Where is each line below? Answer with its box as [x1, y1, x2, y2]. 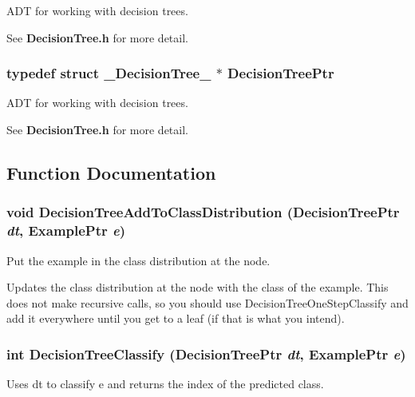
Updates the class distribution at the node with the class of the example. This [6, 279, 389, 296]
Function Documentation [6, 160, 216, 185]
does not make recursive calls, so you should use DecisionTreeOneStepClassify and [6, 294, 409, 311]
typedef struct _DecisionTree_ [6, 63, 211, 83]
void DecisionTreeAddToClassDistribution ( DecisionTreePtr [6, 202, 400, 222]
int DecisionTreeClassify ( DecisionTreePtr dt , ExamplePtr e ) [6, 343, 406, 363]
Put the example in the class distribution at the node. [6, 252, 271, 268]
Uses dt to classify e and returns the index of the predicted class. [6, 375, 324, 392]
